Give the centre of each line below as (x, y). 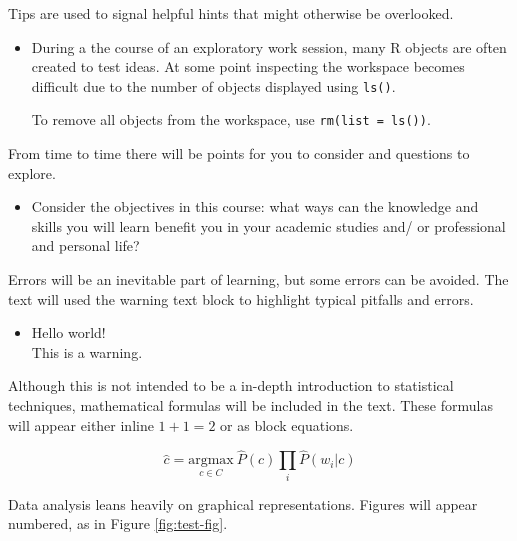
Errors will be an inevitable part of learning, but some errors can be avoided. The (258, 279)
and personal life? (85, 245)
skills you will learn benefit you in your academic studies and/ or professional (268, 225)
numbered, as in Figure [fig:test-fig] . (118, 523)
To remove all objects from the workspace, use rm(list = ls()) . (231, 119)
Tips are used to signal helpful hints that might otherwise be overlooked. (231, 13)
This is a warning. (87, 351)
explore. (32, 172)
